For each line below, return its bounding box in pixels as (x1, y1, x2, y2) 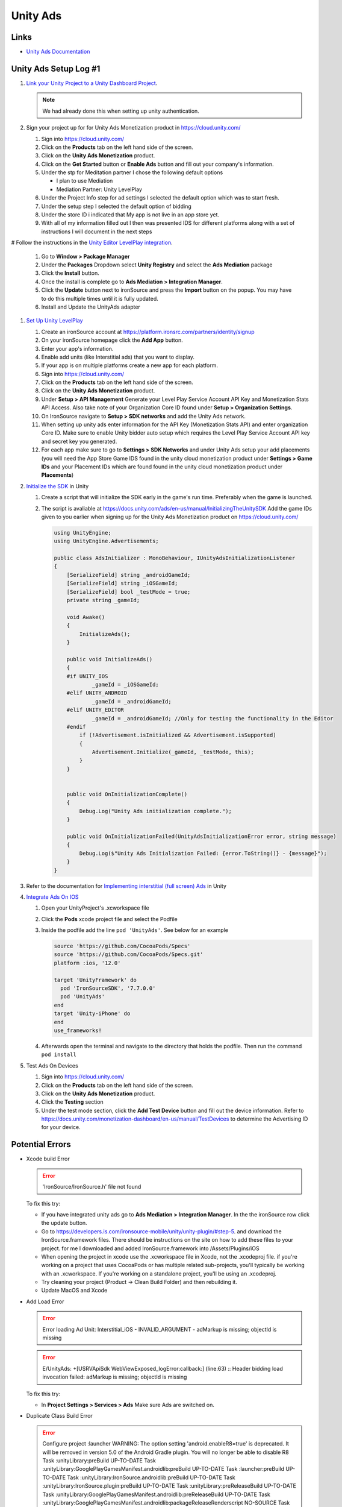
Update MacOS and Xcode (41, 1287, 108, 1294)
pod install (41, 1051, 76, 1058)
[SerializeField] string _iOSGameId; (66, 580, 178, 587)
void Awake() (66, 614, 105, 620)
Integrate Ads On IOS (26, 893, 79, 901)
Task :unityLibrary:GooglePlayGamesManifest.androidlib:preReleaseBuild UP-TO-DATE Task (42, 1491, 270, 1498)
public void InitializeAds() (66, 656, 153, 662)
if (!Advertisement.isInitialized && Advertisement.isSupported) (79, 732, 276, 738)
